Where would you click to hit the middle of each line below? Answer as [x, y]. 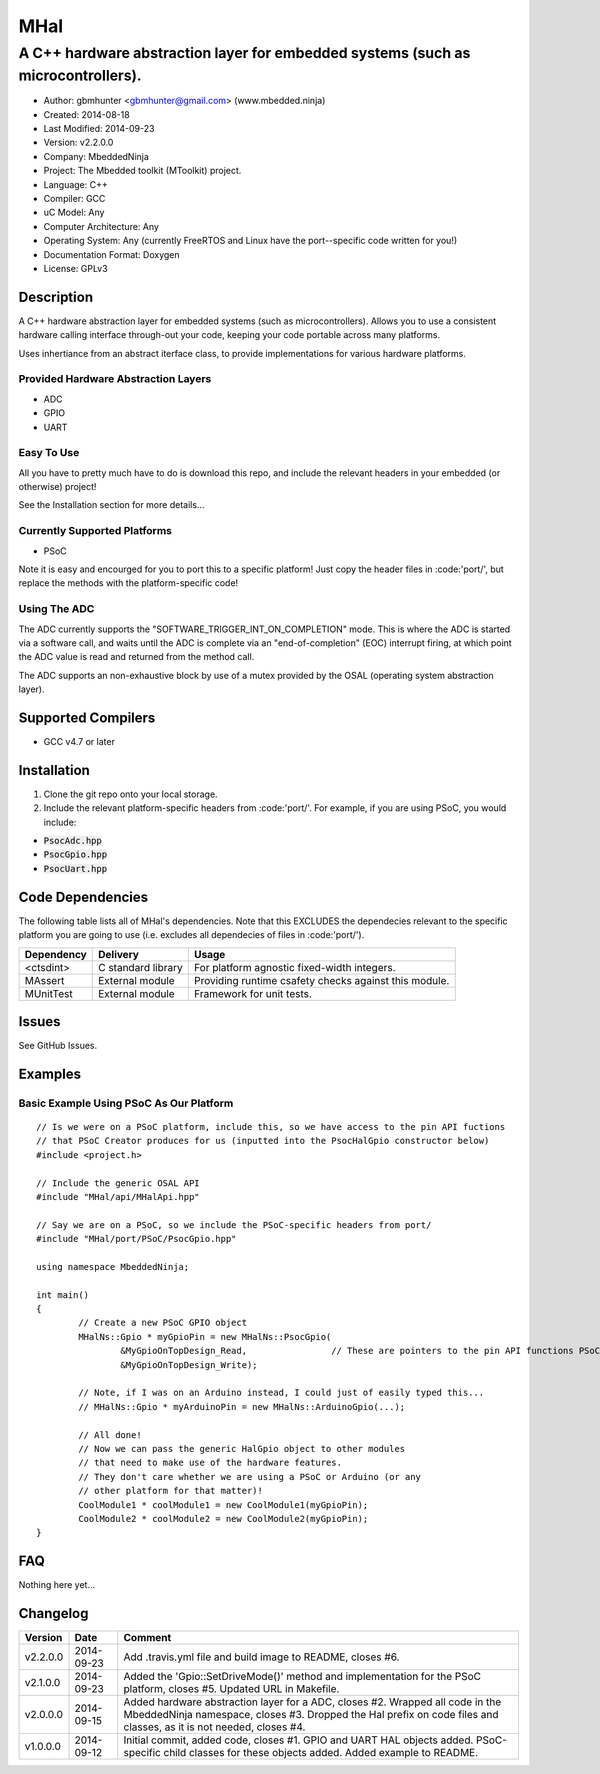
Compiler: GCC [74, 198]
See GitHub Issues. [58, 1046]
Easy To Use [49, 453]
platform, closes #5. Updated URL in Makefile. [231, 1689]
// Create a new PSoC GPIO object [163, 1323]
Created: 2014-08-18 [86, 114]
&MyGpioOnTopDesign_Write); [189, 1364]
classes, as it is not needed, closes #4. [214, 1727]
